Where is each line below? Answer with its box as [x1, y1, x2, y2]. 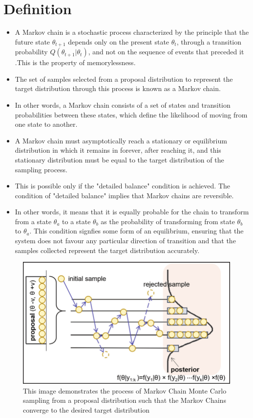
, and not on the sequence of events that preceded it [88, 46, 244, 57]
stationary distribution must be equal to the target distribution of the [15, 154, 224, 164]
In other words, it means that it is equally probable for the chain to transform [15, 207, 249, 217]
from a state [15, 216, 52, 226]
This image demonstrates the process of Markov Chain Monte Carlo [23, 385, 227, 395]
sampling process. [15, 164, 68, 174]
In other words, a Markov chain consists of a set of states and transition [15, 99, 231, 110]
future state [15, 36, 50, 46]
